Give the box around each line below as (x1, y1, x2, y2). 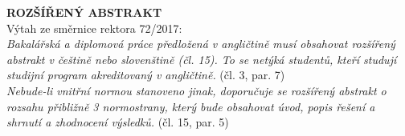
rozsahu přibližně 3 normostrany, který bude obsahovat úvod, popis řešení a (6, 98, 375, 114)
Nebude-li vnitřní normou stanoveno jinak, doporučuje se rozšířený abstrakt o (6, 82, 387, 98)
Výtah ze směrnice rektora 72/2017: (6, 19, 182, 36)
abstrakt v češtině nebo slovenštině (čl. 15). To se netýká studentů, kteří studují (6, 50, 397, 67)
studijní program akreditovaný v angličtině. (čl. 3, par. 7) (6, 66, 285, 83)
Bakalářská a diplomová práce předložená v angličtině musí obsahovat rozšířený (6, 35, 395, 52)
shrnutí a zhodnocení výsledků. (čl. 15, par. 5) (6, 114, 229, 130)
